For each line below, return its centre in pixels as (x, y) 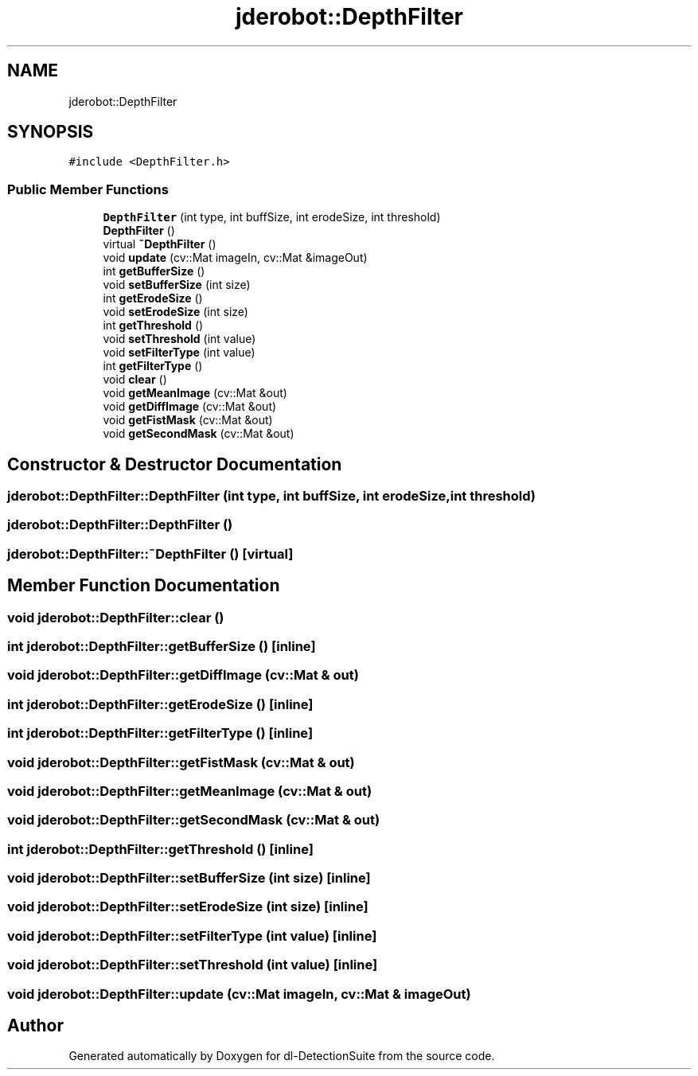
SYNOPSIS (51, 132)
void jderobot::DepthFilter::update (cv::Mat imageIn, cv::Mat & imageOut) (239, 994)
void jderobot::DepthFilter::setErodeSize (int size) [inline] (188, 907)
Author (35, 1025)
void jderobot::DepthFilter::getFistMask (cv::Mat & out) (181, 762)
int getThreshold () (153, 326)
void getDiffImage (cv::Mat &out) (190, 407)
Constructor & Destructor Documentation (175, 464)
